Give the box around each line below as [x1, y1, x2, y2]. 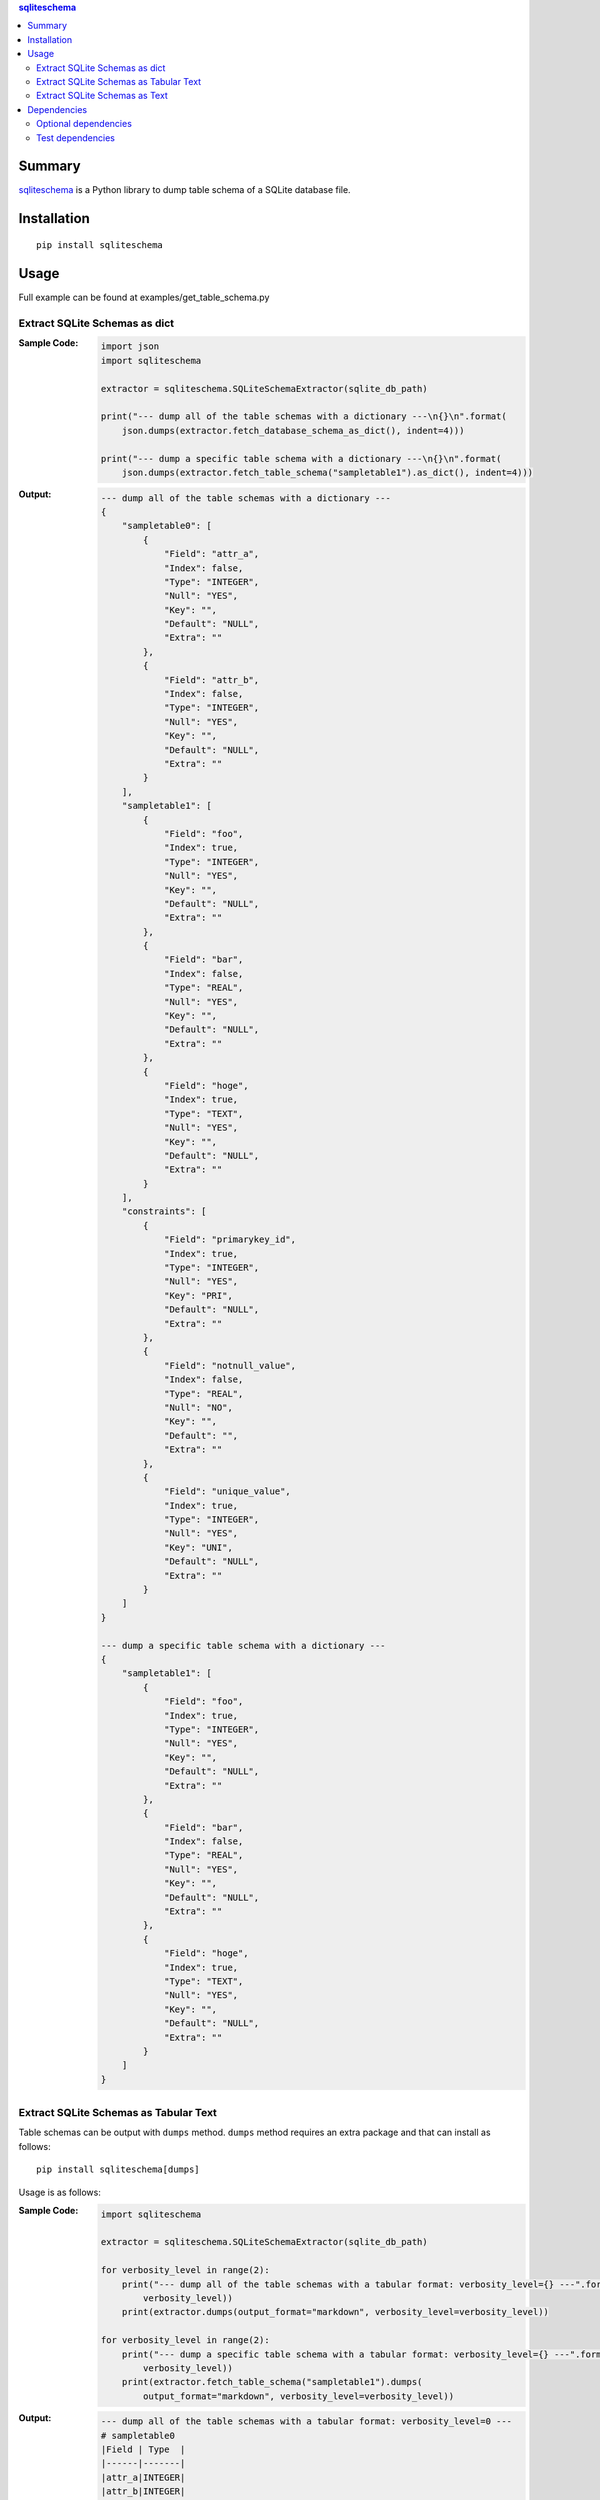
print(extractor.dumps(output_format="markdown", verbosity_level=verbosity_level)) [121, 2306, 550, 2318]
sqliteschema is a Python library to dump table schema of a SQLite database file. [18, 184, 351, 196]
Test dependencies [36, 131, 115, 144]
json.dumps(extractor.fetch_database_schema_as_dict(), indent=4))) [121, 425, 465, 436]
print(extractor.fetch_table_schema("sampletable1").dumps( [121, 2376, 423, 2388]
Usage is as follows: [18, 2186, 102, 2198]
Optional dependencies [36, 118, 132, 130]
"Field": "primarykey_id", [163, 1234, 297, 1245]
